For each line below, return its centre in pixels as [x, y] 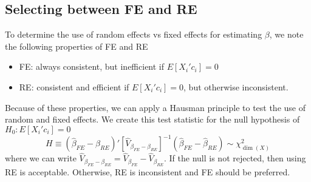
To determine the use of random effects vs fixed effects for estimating [134, 34]
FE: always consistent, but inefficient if [92, 66]
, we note [286, 34]
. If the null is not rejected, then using [235, 158]
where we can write [41, 158]
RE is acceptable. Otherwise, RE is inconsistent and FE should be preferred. [148, 171]
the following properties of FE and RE [77, 46]
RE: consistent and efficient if [74, 86]
